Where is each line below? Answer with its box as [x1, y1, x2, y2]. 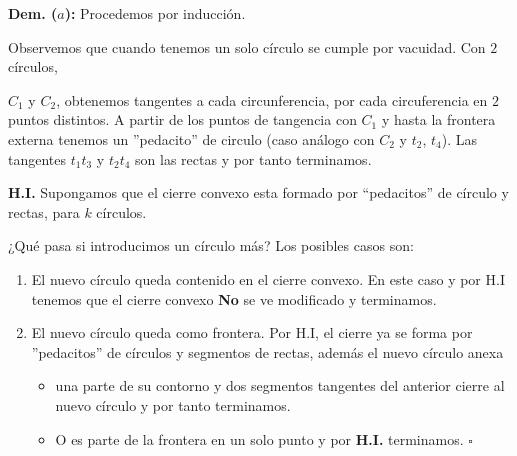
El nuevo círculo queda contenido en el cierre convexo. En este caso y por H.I [31, 268, 505, 289]
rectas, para [8, 201, 80, 222]
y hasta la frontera [381, 109, 496, 130]
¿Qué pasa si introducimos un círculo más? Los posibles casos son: [8, 235, 414, 256]
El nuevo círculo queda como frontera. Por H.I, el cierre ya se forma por [31, 322, 473, 343]
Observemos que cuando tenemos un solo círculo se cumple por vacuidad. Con [8, 36, 486, 57]
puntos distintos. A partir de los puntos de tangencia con [8, 109, 357, 130]
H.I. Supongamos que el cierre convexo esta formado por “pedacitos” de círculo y [8, 182, 509, 203]
